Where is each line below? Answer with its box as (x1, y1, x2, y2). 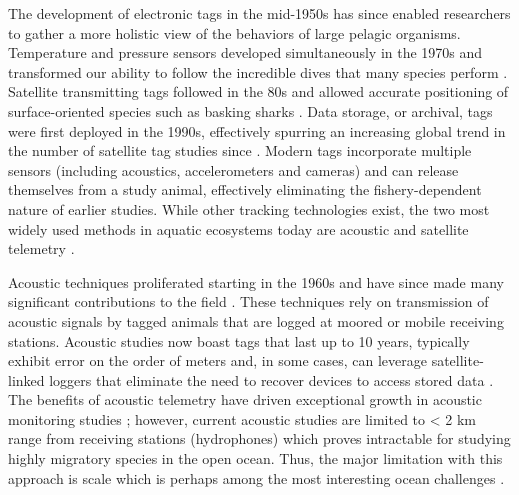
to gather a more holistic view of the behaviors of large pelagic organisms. (8, 22, 461, 43)
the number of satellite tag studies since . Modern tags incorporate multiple (8, 140, 472, 161)
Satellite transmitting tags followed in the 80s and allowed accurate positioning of (8, 81, 509, 102)
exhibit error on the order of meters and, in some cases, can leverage (8, 350, 427, 371)
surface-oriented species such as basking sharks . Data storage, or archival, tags (8, 100, 493, 121)
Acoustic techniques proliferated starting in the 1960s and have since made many (8, 271, 504, 292)
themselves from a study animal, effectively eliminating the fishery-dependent (8, 179, 482, 200)
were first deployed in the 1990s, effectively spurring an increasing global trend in (8, 120, 506, 141)
